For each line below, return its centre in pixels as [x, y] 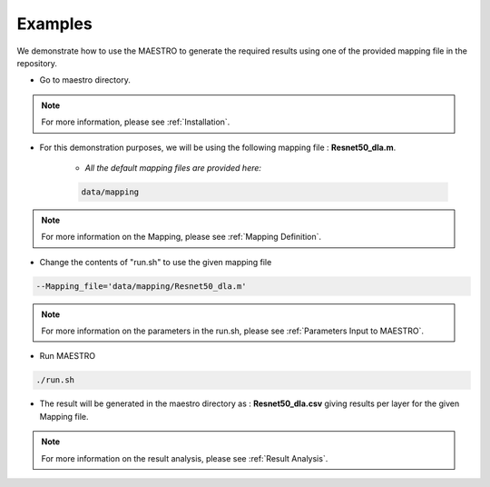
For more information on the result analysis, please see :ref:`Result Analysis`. [185, 458]
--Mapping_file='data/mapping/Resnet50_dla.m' [141, 286]
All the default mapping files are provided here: [173, 167]
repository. [37, 63]
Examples [54, 24]
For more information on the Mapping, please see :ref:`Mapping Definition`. [181, 237]
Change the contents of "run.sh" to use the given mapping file [156, 262]
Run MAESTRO [67, 356]
